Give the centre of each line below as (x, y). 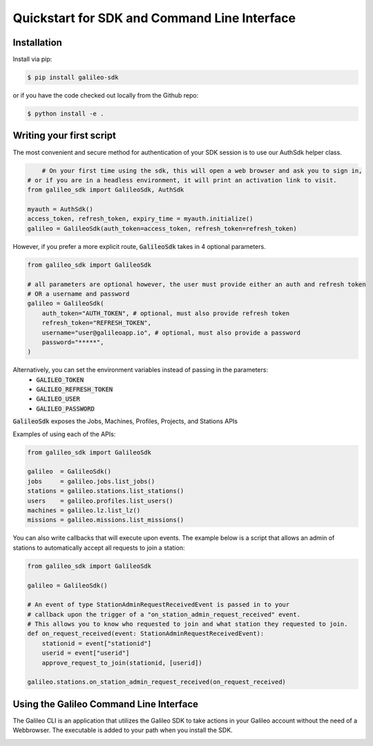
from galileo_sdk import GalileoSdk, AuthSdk (106, 190)
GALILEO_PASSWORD (65, 409)
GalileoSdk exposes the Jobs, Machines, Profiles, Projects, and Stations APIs (125, 421)
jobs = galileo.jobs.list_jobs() (91, 481)
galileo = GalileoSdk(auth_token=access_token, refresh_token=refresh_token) (162, 229)
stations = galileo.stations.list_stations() (106, 491)
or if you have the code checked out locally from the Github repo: (106, 95)
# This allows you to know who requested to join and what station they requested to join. (188, 624)
